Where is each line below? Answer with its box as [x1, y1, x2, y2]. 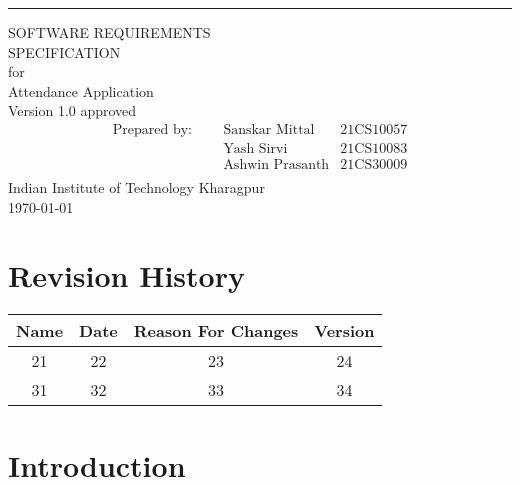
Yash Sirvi [223, 142, 288, 157]
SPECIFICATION [8, 41, 121, 62]
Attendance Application [8, 80, 154, 101]
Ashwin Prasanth [223, 158, 330, 173]
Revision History [8, 255, 245, 296]
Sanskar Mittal [223, 122, 315, 137]
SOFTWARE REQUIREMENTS [8, 22, 211, 42]
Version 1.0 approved [8, 100, 137, 121]
